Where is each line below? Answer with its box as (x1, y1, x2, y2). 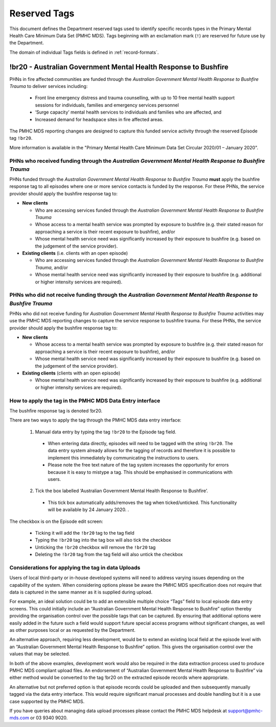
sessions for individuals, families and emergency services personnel (35, 102, 179, 108)
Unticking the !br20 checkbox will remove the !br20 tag (35, 544, 156, 550)
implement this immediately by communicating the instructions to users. (48, 454, 199, 460)
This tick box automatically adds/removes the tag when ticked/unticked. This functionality (48, 499, 237, 505)
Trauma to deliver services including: (9, 83, 88, 90)
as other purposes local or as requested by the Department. (9, 627, 135, 633)
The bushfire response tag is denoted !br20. (9, 407, 103, 414)
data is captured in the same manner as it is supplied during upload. (9, 589, 153, 596)
